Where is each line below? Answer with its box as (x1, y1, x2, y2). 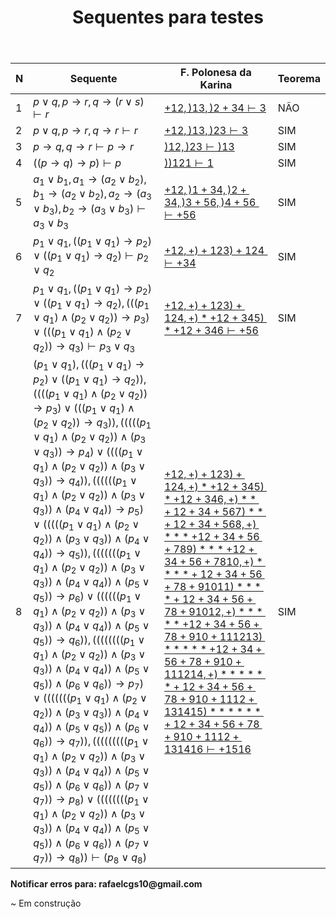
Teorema (277, 72, 321, 86)
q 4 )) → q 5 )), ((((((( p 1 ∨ (33, 546, 142, 562)
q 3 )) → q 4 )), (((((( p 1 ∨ (33, 473, 138, 490)
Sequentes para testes (72, 6, 264, 29)
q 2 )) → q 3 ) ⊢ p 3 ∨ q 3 (33, 339, 136, 355)
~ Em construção (10, 897, 82, 909)
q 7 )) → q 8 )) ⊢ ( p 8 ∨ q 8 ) (33, 850, 147, 866)
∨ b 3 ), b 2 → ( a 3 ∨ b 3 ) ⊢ (33, 201, 147, 217)
